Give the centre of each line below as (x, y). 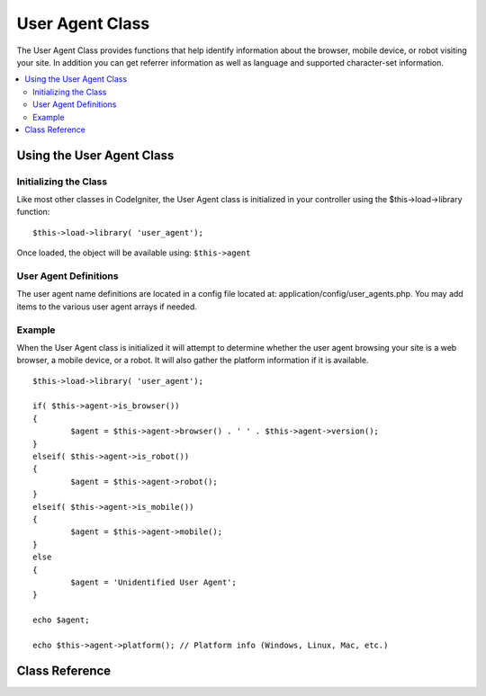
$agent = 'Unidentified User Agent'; (154, 582)
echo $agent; (61, 620)
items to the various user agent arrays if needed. (107, 307)
